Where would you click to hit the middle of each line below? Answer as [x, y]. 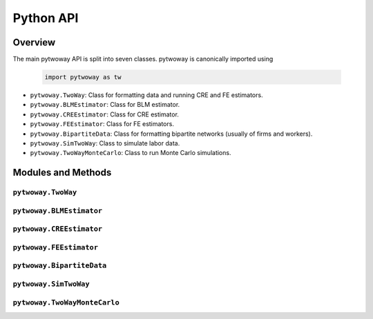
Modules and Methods [62, 173]
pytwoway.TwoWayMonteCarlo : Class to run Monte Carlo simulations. [131, 153]
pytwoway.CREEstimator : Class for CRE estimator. [105, 114]
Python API [46, 18]
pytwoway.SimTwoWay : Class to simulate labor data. [105, 143]
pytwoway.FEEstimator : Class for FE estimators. [102, 124]
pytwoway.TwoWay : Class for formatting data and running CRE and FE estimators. [146, 95]
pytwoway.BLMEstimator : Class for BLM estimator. [105, 105]
